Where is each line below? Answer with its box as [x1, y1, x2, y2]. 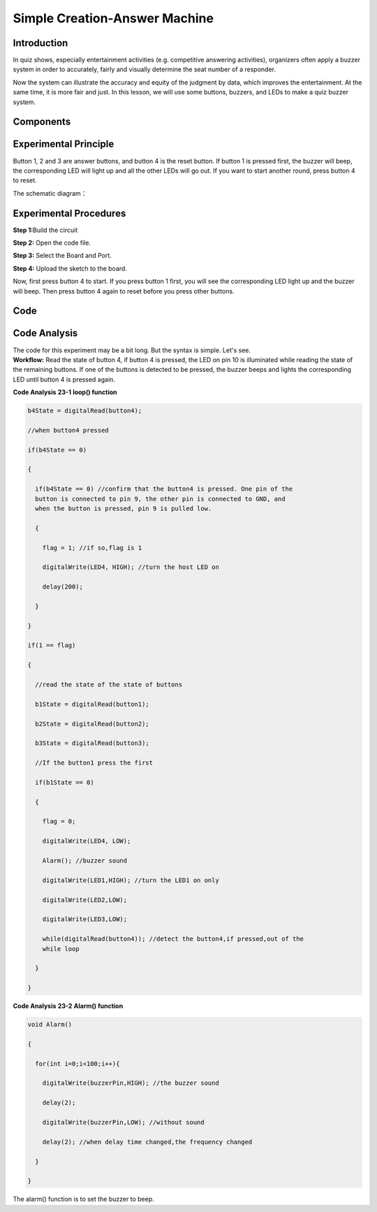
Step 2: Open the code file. [13, 238, 91, 247]
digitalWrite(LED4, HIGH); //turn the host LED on [42, 563, 219, 571]
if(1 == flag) [27, 642, 76, 649]
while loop [42, 944, 80, 953]
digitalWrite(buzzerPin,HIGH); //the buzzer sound [42, 1079, 219, 1087]
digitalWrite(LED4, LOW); [42, 837, 131, 845]
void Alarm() [27, 1020, 73, 1029]
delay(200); [42, 583, 84, 591]
